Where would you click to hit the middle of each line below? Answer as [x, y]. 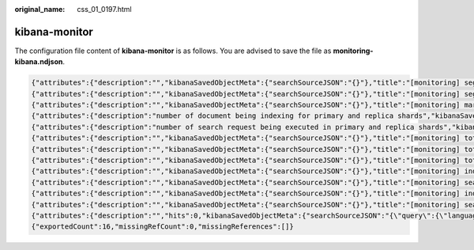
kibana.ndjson [39, 62]
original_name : [40, 9]
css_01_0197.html [104, 9]
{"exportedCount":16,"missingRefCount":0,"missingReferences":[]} [162, 227]
